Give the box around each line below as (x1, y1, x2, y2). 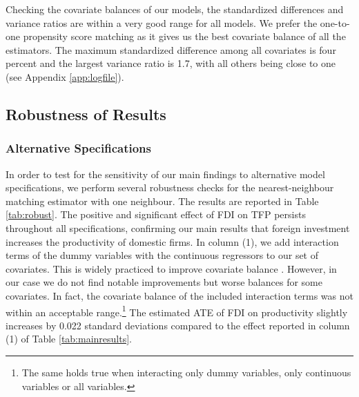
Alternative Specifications (6, 139, 151, 157)
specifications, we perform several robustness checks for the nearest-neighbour (6, 180, 334, 195)
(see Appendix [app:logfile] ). (6, 69, 124, 84)
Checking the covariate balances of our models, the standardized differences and (6, 2, 344, 16)
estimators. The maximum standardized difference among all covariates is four (6, 42, 336, 57)
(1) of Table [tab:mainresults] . (6, 331, 133, 346)
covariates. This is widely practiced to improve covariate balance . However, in (6, 261, 337, 275)
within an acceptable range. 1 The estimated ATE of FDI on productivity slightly (6, 302, 348, 319)
